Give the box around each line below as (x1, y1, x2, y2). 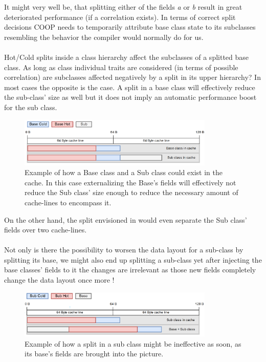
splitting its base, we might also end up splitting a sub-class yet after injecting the (4, 254, 262, 265)
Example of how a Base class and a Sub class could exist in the (25, 167, 223, 178)
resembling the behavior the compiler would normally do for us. (4, 31, 204, 42)
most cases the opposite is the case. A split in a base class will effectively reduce (4, 81, 255, 92)
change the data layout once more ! (4, 274, 115, 285)
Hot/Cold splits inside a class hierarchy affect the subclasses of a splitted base (4, 51, 249, 62)
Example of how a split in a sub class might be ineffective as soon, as (25, 338, 241, 349)
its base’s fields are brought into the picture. (25, 348, 164, 359)
